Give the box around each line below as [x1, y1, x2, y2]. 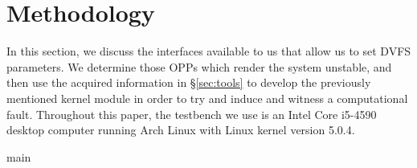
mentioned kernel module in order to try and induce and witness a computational [6, 89, 408, 106]
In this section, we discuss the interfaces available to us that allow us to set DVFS [6, 43, 411, 59]
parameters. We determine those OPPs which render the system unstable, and [6, 58, 392, 75]
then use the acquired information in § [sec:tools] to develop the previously [6, 74, 371, 91]
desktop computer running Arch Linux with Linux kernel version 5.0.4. [6, 121, 355, 138]
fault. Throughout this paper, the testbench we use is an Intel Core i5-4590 [6, 105, 377, 122]
